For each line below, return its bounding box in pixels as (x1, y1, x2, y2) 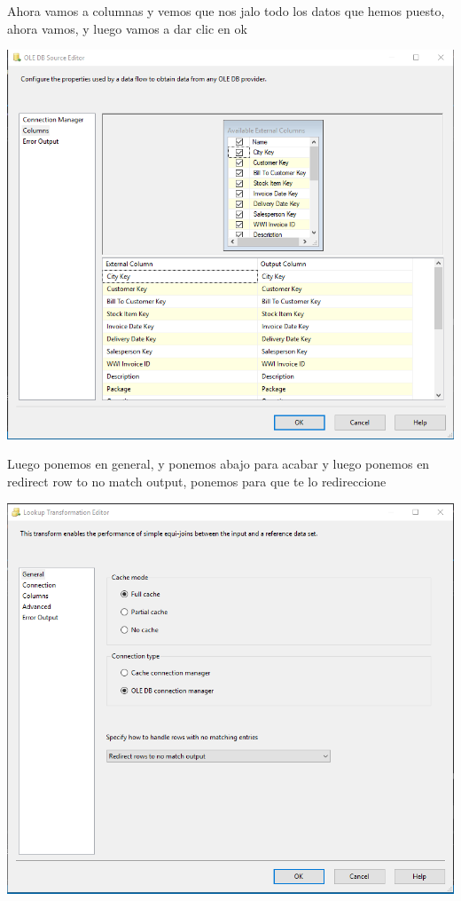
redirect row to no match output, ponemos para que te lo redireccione (7, 472, 387, 490)
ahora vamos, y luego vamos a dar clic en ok (7, 19, 247, 37)
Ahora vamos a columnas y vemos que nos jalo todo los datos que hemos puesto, (7, 2, 445, 20)
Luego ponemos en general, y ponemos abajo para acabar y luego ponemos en (7, 454, 430, 473)
